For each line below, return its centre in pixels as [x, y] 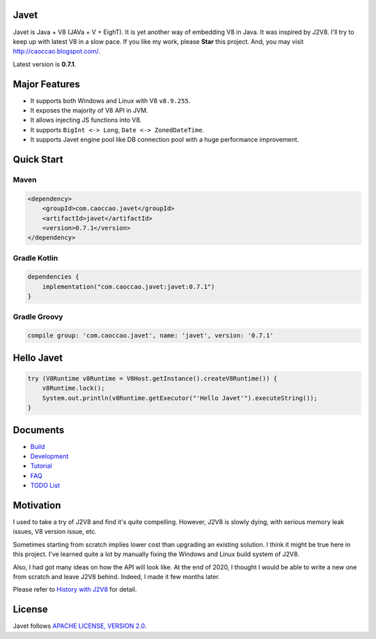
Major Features [46, 84]
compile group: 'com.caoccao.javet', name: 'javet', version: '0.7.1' [151, 336]
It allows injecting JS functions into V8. [86, 120]
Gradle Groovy [38, 317]
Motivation [37, 505]
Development [49, 456]
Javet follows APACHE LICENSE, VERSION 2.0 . [80, 626]
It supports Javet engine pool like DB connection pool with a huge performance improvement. [165, 140]
